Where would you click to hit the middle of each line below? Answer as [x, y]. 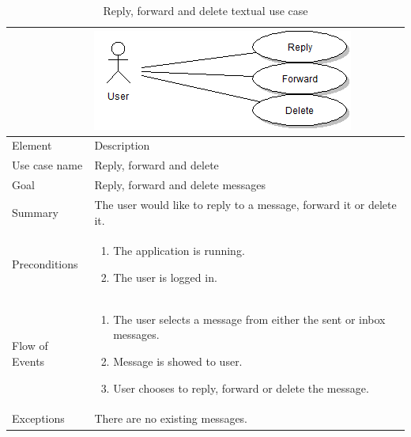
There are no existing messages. [171, 418]
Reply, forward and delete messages [180, 185]
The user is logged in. [165, 277]
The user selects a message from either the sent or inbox [249, 319]
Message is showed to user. [178, 361]
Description [122, 145]
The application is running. [179, 251]
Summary [35, 212]
